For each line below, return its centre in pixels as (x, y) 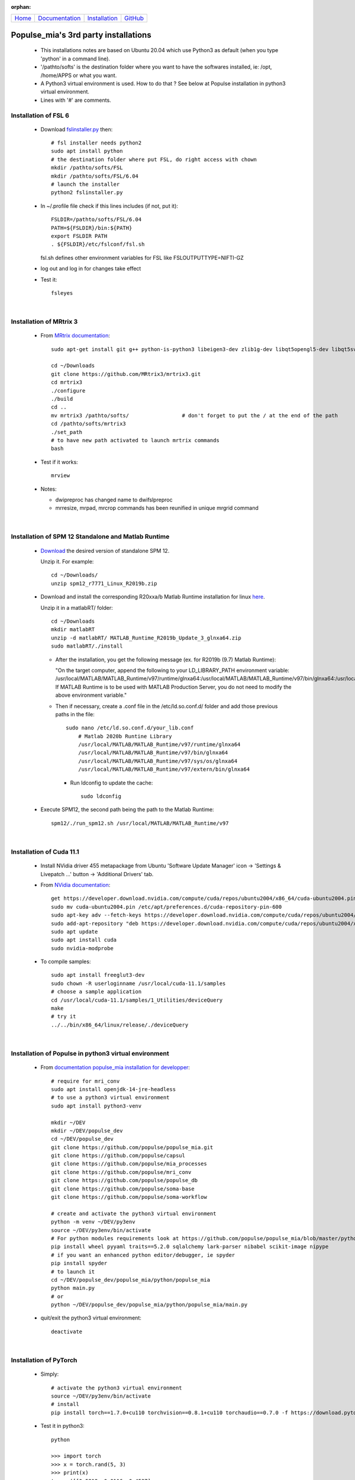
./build (62, 399)
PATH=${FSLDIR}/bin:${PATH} (92, 228)
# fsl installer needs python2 (96, 143)
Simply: (50, 1374)
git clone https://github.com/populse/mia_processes (129, 1164)
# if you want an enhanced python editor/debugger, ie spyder (143, 1255)
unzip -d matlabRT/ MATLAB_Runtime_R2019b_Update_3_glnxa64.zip (146, 638)
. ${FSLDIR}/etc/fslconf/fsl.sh (98, 244)
